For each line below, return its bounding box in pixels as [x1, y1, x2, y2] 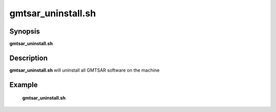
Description [9, 53, 48, 62]
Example [9, 80, 38, 89]
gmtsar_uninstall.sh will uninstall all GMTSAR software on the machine [9, 67, 160, 73]
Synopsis [9, 27, 40, 36]
